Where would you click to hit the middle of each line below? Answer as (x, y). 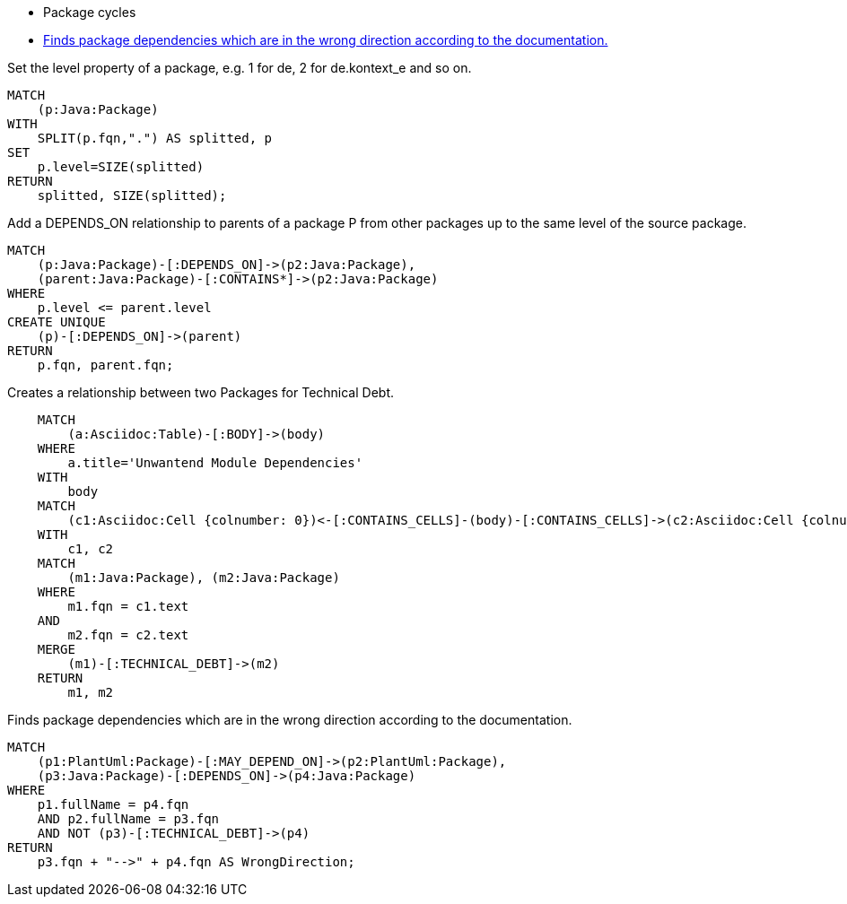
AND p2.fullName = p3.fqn (128, 819)
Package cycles (90, 12)
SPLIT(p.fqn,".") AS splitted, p (155, 138)
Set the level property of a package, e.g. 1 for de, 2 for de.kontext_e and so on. (240, 68)
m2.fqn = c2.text (128, 635)
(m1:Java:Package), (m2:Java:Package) (204, 578)
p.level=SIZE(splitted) (121, 167)
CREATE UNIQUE (57, 322)
